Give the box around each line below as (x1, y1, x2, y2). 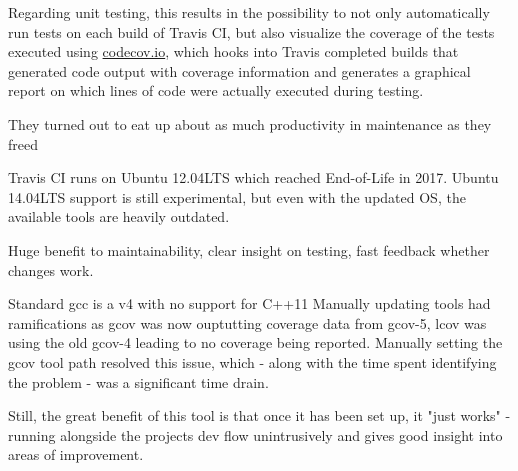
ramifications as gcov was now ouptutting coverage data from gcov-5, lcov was (8, 312, 487, 333)
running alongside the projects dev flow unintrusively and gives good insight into (8, 424, 503, 445)
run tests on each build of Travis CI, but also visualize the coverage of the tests (8, 21, 495, 42)
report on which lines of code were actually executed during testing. (8, 80, 424, 101)
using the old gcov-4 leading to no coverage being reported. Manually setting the (8, 332, 503, 353)
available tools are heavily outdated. (8, 206, 230, 227)
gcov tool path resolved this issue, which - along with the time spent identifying (8, 351, 497, 372)
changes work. (8, 259, 94, 280)
